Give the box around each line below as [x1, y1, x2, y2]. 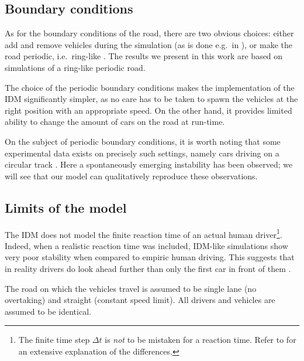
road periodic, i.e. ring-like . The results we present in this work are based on [5, 50, 283, 62]
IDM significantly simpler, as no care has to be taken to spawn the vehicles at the [5, 93, 298, 105]
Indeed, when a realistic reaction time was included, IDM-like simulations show [5, 239, 288, 251]
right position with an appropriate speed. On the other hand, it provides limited [5, 104, 292, 116]
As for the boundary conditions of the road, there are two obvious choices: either [5, 27, 294, 39]
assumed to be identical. [5, 305, 91, 317]
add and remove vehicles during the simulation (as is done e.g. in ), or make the [5, 38, 292, 50]
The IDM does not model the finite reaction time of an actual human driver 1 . [5, 226, 282, 240]
